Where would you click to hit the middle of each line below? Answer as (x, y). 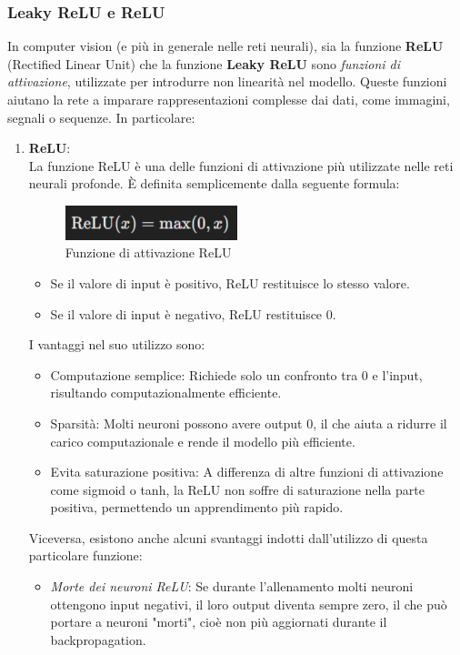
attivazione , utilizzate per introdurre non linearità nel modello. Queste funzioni (227, 81)
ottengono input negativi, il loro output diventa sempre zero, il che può (249, 604)
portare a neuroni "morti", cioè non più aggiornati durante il (219, 622)
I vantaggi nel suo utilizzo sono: (117, 344)
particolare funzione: (85, 555)
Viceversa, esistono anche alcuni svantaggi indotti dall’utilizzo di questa (228, 537)
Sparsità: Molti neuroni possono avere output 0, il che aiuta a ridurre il (249, 423)
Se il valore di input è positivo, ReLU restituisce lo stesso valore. (230, 282)
